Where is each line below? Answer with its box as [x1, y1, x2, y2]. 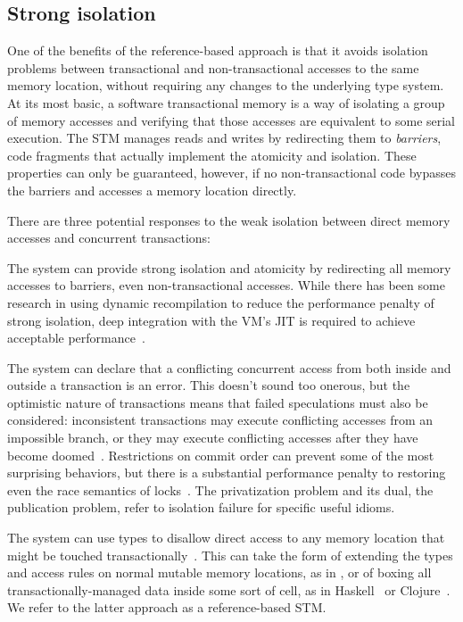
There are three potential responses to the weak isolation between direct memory [7, 211, 451, 229]
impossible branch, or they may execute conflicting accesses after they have [7, 428, 418, 447]
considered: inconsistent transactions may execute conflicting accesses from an [7, 411, 434, 429]
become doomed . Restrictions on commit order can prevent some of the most [7, 445, 434, 464]
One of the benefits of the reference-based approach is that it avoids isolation [7, 41, 428, 60]
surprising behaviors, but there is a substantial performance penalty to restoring [7, 463, 446, 482]
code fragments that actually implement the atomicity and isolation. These [7, 145, 417, 164]
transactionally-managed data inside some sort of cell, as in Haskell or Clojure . [7, 580, 451, 599]
